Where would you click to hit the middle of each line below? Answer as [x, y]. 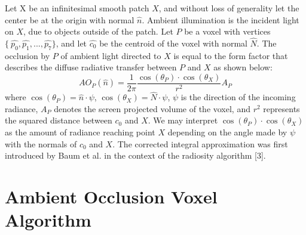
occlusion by [27, 55]
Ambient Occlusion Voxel [111, 197]
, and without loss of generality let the [229, 8]
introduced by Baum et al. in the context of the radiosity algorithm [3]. [135, 155]
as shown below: [243, 67]
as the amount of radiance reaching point [80, 132]
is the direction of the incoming [238, 97]
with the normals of [41, 143]
